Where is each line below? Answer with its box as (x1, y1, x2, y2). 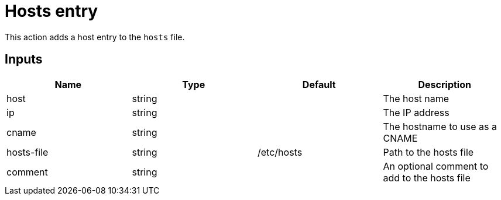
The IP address (383, 106, 449, 118)
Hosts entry (5, 1, 98, 21)
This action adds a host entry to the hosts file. (5, 31, 185, 42)
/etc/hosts (258, 146, 303, 158)
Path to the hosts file (383, 146, 474, 158)
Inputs (5, 52, 43, 67)
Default (302, 78, 336, 90)
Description (418, 78, 471, 90)
